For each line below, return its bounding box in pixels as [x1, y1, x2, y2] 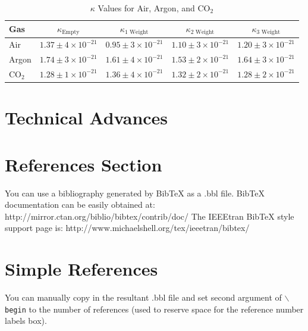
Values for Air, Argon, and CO [98, 2, 210, 14]
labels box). [5, 314, 47, 327]
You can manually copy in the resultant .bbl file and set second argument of [5, 291, 282, 304]
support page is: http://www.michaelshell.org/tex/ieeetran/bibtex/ [5, 221, 250, 234]
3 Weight [256, 29, 280, 36]
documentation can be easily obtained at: [5, 198, 155, 211]
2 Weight [190, 29, 215, 36]
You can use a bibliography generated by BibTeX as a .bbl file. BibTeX [5, 186, 265, 199]
